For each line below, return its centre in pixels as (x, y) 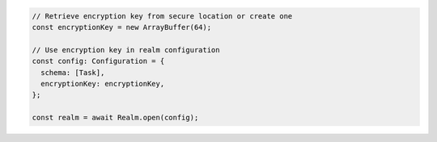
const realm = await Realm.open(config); (115, 118)
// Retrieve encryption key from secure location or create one (162, 16)
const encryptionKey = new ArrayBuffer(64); (122, 27)
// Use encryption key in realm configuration (126, 50)
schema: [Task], (73, 72)
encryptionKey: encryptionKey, (103, 84)
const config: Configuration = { (98, 61)
